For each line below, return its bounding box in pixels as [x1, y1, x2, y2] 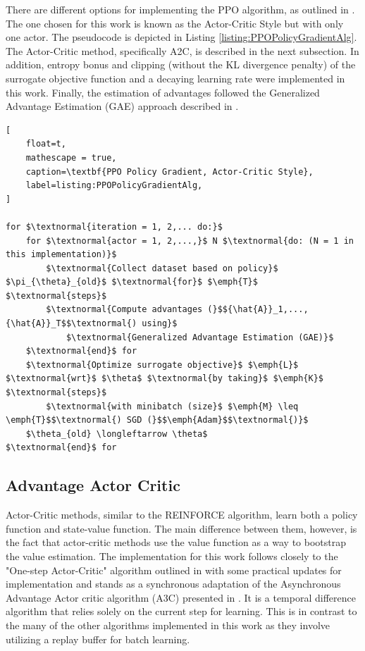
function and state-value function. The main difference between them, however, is [6, 521, 357, 535]
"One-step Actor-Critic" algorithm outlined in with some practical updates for [6, 562, 342, 577]
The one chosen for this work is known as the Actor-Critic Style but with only [6, 15, 344, 30]
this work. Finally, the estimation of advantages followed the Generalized [6, 85, 320, 99]
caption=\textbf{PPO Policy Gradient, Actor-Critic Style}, [25, 166, 314, 177]
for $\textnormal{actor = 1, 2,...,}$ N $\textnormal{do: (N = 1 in [25, 235, 354, 246]
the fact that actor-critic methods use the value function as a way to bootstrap [6, 535, 347, 550]
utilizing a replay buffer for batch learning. [6, 631, 190, 646]
